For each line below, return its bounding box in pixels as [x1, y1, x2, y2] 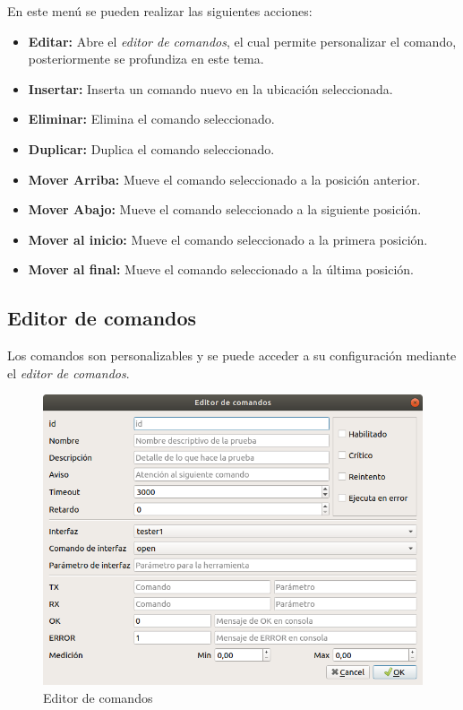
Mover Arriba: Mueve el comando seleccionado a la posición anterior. [28, 169, 421, 188]
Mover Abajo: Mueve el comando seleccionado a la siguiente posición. [28, 200, 422, 219]
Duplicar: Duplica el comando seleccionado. [28, 139, 275, 158]
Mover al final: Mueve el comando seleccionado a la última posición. [28, 260, 414, 279]
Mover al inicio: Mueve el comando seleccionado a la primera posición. [28, 229, 428, 248]
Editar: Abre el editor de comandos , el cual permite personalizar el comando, [28, 31, 457, 50]
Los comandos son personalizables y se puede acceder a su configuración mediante [7, 346, 457, 365]
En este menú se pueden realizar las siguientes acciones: [7, 2, 313, 20]
